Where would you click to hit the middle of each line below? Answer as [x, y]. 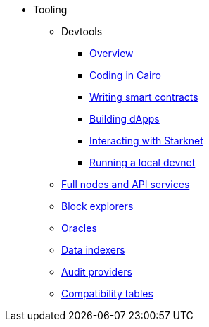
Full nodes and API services [126, 184]
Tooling [50, 10]
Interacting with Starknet [146, 141]
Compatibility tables [107, 294]
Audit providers [97, 272]
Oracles [79, 228]
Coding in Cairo [125, 75]
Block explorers [97, 206]
